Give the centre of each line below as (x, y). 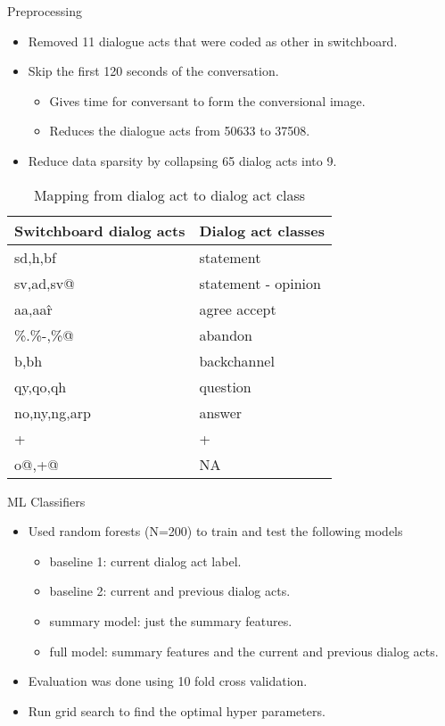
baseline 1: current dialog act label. (145, 561)
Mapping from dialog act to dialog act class (169, 194)
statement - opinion (260, 283)
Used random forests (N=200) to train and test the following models (215, 531)
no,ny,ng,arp (53, 412)
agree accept (238, 309)
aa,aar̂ (33, 309)
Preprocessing (45, 11)
